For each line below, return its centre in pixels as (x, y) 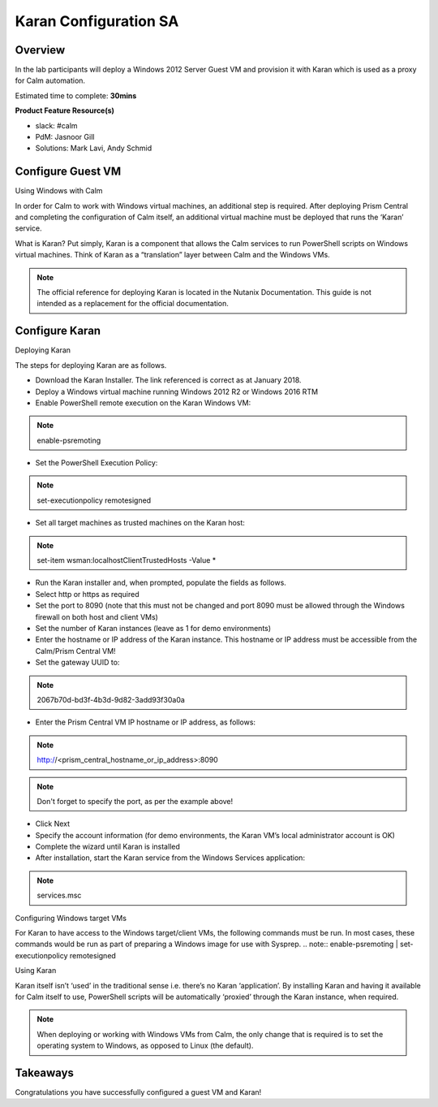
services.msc (59, 895)
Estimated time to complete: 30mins (76, 95)
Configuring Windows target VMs (71, 918)
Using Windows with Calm (59, 191)
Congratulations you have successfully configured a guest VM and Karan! (138, 1092)
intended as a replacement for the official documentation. (133, 304)
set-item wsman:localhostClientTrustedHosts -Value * (127, 560)
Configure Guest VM (68, 172)
